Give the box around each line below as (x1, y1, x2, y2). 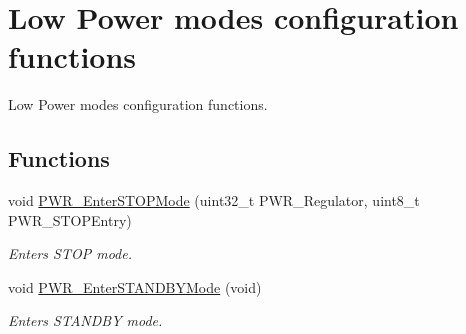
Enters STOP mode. (8, 243, 133, 264)
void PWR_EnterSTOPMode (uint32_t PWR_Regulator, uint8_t (8, 190, 420, 211)
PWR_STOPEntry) (8, 209, 132, 230)
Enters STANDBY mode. (8, 310, 163, 331)
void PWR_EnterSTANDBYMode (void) (8, 276, 262, 297)
